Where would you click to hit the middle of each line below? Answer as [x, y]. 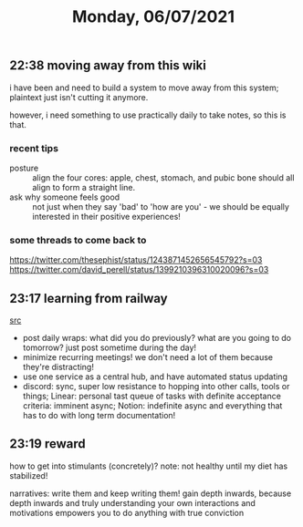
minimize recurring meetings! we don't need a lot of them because [148, 357]
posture [24, 168]
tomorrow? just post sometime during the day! [110, 347]
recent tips [34, 148]
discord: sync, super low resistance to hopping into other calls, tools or [156, 387]
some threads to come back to [78, 240]
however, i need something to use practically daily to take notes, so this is [148, 115]
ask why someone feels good [65, 197]
